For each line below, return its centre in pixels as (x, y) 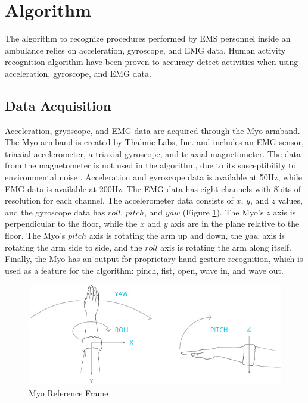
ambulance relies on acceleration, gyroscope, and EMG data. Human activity (145, 50)
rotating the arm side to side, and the (74, 247)
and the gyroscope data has (55, 212)
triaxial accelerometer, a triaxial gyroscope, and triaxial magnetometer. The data (153, 153)
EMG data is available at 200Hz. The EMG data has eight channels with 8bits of (153, 188)
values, (290, 200)
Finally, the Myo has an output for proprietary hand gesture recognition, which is (154, 259)
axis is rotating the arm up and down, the (166, 235)
